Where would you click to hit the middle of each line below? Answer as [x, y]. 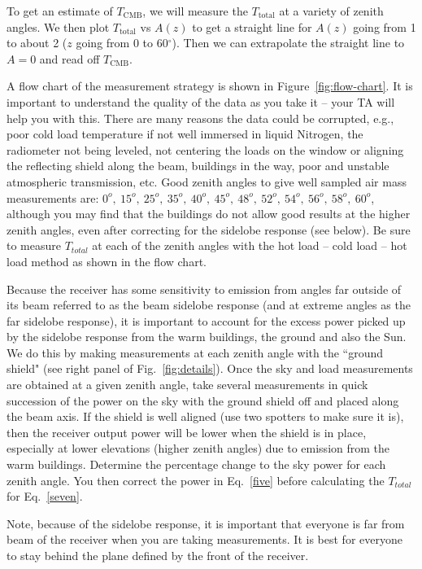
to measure [34, 245]
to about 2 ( [37, 43]
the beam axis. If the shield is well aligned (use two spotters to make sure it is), [205, 416]
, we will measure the [195, 11]
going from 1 [385, 26]
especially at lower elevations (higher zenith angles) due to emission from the [198, 448]
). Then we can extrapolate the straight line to [288, 43]
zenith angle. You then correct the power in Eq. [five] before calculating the [196, 480]
